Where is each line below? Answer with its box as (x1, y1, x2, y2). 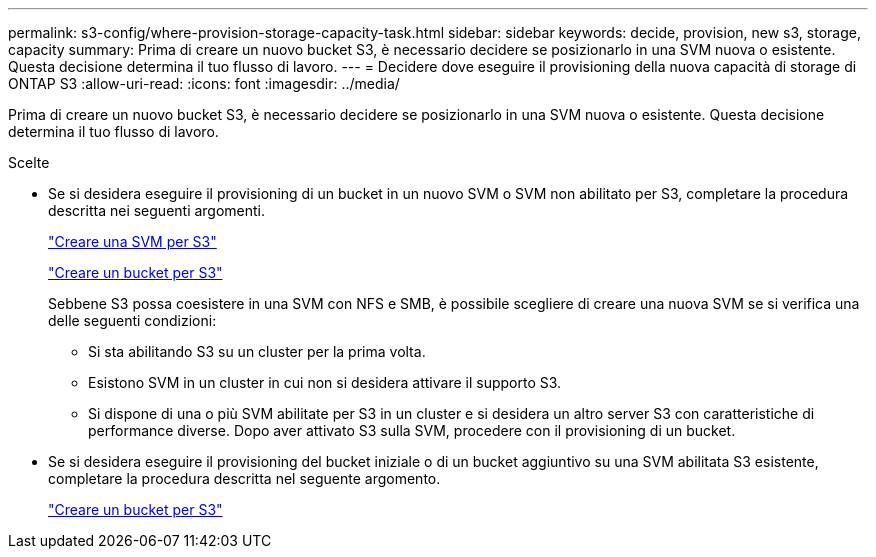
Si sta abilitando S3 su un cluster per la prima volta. (88, 343, 426, 360)
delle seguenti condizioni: (48, 312, 217, 329)
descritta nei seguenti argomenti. (48, 202, 266, 219)
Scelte (8, 154, 50, 171)
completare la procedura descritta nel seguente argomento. (48, 470, 441, 487)
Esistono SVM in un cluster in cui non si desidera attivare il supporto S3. (88, 374, 562, 391)
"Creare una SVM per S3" (48, 233, 217, 250)
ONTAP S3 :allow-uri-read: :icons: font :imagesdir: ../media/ (8, 75, 400, 92)
